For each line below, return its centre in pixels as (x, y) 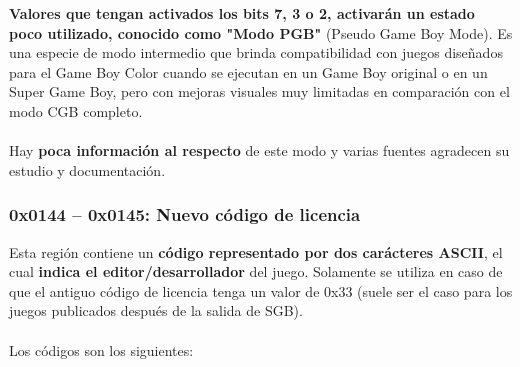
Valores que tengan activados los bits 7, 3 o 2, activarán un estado (242, 13)
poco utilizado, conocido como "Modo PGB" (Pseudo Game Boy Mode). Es (261, 32)
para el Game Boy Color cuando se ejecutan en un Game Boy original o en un (248, 71)
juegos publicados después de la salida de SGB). (156, 310)
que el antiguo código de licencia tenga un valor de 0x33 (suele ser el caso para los (261, 290)
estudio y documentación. (87, 169)
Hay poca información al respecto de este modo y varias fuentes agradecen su (259, 150)
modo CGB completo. (76, 110)
